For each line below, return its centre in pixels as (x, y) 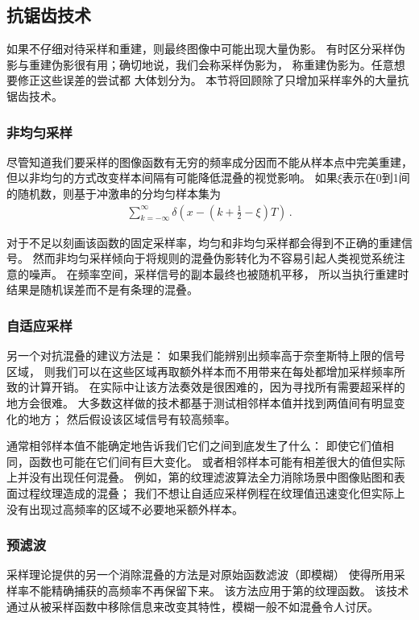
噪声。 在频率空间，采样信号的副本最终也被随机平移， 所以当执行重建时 (219, 273)
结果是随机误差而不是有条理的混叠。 (102, 289)
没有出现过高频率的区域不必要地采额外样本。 (125, 508)
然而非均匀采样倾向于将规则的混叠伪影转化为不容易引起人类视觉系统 (213, 258)
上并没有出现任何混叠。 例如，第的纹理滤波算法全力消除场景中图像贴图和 (200, 477)
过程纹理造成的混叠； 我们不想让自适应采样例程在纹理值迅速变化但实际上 (211, 492)
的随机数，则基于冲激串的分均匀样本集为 (114, 193)
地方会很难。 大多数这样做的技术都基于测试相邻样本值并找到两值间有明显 (200, 402)
